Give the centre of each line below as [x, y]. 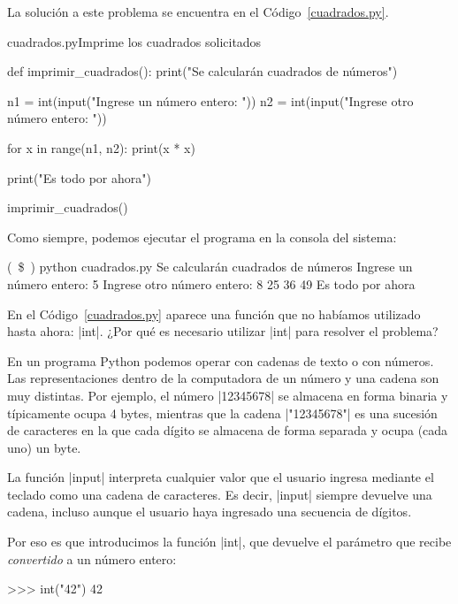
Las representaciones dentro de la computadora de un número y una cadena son [223, 378]
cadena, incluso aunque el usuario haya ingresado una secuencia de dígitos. [210, 512]
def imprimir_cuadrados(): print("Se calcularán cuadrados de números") [202, 71]
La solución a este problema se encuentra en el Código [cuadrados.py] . [198, 11]
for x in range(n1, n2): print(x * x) [101, 147]
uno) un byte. [44, 447]
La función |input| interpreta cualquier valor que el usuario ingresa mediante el [221, 477]
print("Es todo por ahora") [79, 177]
